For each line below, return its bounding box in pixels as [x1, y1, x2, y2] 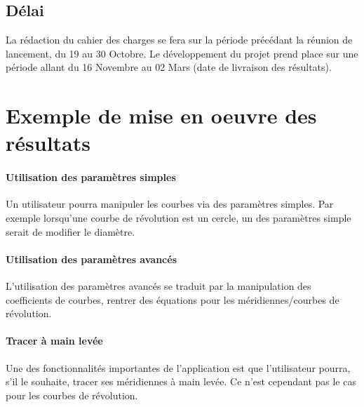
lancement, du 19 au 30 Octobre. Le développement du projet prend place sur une [6, 46, 358, 60]
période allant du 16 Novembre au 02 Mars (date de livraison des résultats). [6, 60, 332, 74]
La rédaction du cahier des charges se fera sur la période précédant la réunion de [6, 32, 353, 47]
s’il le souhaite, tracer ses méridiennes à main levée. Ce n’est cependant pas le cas [6, 374, 356, 389]
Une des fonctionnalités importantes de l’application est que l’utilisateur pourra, [6, 360, 351, 375]
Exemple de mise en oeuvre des [6, 101, 317, 130]
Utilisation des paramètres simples [6, 170, 176, 185]
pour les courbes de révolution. [6, 387, 138, 402]
